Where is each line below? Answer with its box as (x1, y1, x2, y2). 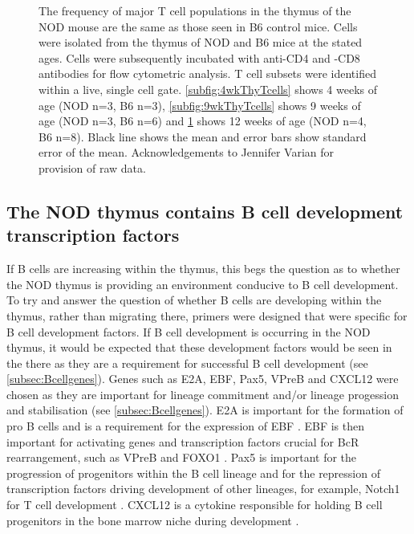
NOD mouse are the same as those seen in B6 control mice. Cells (39, 18, 358, 35)
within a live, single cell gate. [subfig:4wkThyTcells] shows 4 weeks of (39, 80, 377, 97)
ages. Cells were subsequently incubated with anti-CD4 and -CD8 (39, 49, 360, 66)
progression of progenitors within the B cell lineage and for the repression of (6, 464, 380, 481)
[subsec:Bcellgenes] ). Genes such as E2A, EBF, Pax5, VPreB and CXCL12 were (6, 370, 399, 387)
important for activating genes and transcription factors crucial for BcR (6, 433, 359, 450)
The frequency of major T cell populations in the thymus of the (39, 2, 351, 18)
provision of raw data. (39, 159, 146, 176)
